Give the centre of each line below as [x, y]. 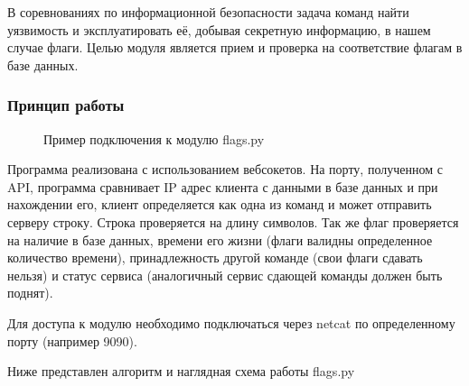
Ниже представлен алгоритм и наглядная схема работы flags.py [181, 371]
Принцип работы [66, 105]
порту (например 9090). [72, 340]
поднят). [30, 293]
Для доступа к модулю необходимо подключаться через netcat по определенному [231, 322]
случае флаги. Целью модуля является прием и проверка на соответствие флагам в [235, 47]
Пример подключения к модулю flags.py [154, 138]
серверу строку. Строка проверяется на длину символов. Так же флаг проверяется [233, 221]
